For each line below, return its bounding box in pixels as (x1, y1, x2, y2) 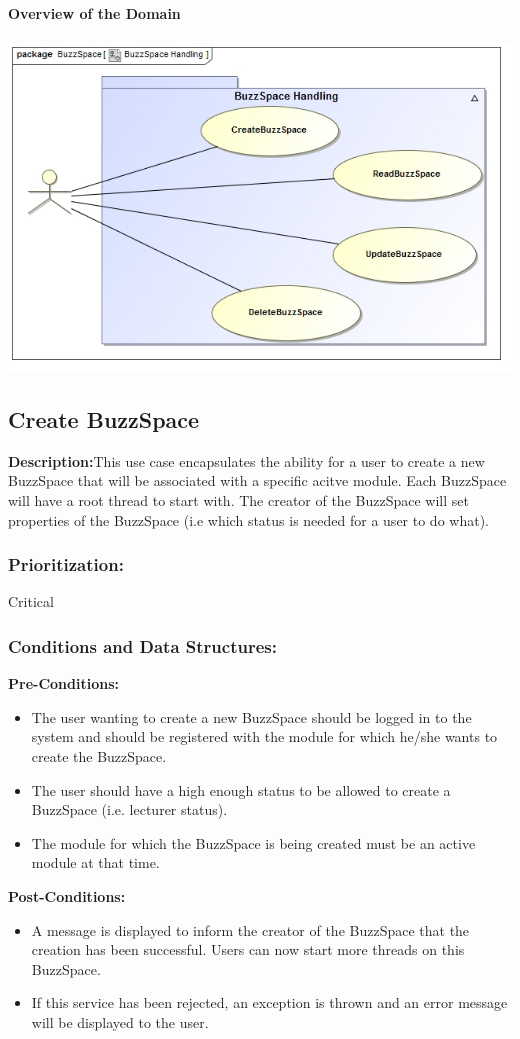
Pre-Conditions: (8, 673, 119, 694)
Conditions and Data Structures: (8, 633, 277, 658)
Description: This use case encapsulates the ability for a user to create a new (8, 450, 485, 471)
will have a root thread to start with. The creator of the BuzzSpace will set (8, 490, 469, 511)
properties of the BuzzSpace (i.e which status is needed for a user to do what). (8, 509, 489, 530)
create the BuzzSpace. (31, 746, 167, 767)
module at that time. (31, 852, 160, 873)
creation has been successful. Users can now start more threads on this (31, 939, 465, 960)
